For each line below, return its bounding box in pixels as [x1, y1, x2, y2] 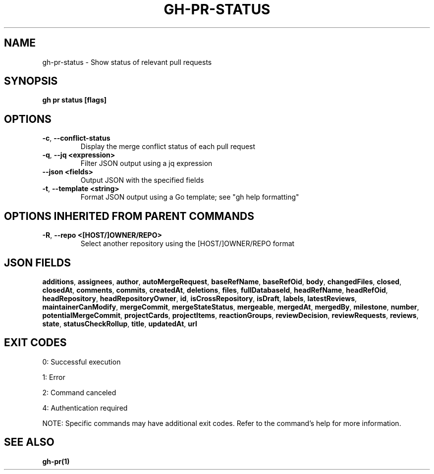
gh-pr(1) [42, 457, 70, 466]
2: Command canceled [42, 388, 116, 397]
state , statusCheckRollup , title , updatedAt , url [42, 319, 197, 328]
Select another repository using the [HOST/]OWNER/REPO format [80, 239, 295, 248]
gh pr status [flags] [42, 96, 107, 105]
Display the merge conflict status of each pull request [80, 142, 256, 151]
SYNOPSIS [4, 75, 58, 88]
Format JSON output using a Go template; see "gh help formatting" [80, 193, 299, 202]
